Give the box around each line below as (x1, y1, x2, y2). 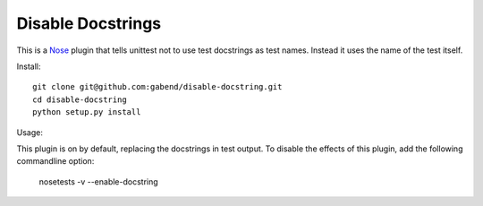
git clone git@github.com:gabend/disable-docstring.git (32, 82, 283, 92)
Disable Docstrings (16, 13, 162, 33)
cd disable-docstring (32, 94, 127, 105)
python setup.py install (32, 107, 141, 117)
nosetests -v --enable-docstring (38, 176, 158, 187)
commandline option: (16, 156, 95, 167)
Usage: (16, 126, 44, 138)
